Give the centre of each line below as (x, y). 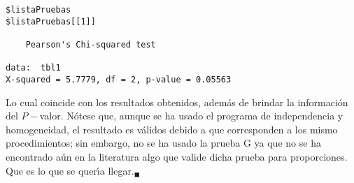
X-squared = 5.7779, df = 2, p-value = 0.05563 (119, 79)
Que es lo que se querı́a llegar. (70, 170)
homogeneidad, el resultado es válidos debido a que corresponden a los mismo (172, 129)
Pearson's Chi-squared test (91, 44)
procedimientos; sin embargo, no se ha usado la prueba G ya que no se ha (163, 143)
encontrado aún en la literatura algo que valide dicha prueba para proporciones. (177, 156)
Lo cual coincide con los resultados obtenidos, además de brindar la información (177, 102)
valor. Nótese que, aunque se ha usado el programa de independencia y (191, 116)
